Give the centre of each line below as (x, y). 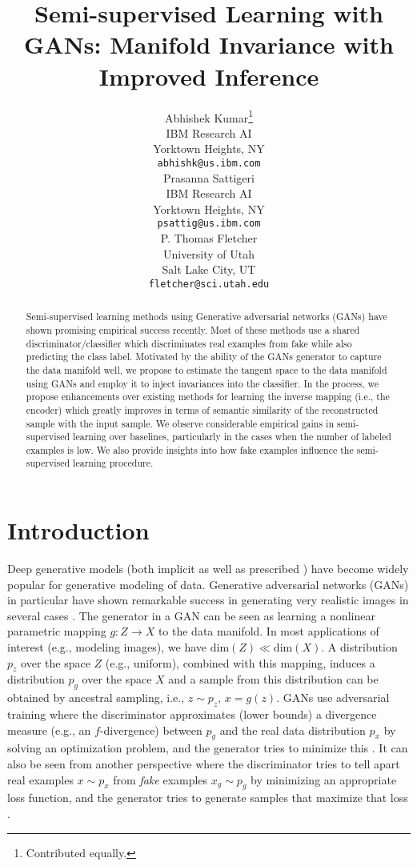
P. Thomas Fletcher (209, 238)
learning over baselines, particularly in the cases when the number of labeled (232, 437)
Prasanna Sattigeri (209, 177)
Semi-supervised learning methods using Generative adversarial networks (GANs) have (206, 317)
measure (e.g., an (49, 730)
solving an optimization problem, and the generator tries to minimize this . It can (208, 748)
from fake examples (160, 779)
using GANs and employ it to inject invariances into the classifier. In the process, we (202, 383)
